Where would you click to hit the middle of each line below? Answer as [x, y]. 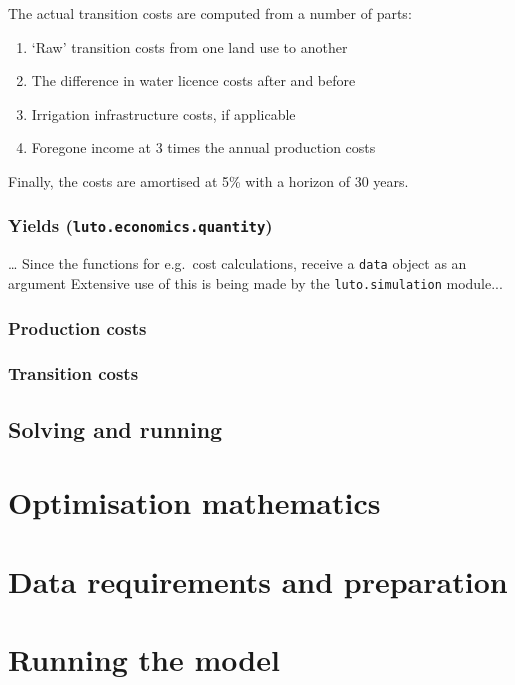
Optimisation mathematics [194, 502]
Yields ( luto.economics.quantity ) [140, 225]
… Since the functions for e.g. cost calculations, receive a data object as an [237, 263]
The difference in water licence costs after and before [193, 80]
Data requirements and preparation [258, 580]
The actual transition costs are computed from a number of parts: [210, 13]
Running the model [144, 659]
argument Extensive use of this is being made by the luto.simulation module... [255, 283]
